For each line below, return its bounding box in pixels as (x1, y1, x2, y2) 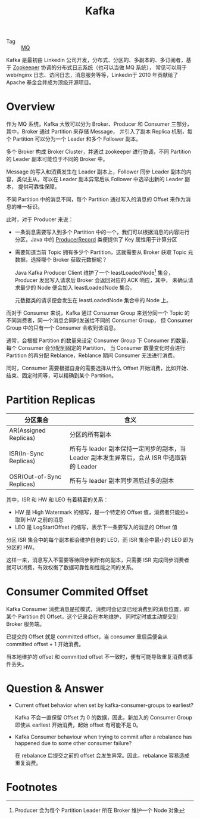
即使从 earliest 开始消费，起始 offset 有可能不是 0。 (14, 721, 142, 728)
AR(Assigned (9, 426, 46, 435)
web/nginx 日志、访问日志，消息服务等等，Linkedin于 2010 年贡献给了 (6, 72, 179, 79)
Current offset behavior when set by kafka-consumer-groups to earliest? (14, 702, 193, 709)
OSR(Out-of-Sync (9, 472, 62, 480)
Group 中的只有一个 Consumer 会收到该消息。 (6, 324, 119, 331)
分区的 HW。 (6, 544, 38, 551)
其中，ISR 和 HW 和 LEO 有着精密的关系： (6, 496, 109, 503)
